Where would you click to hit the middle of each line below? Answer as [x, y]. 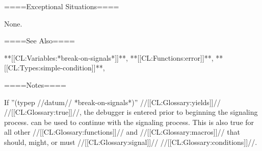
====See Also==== [40, 41]
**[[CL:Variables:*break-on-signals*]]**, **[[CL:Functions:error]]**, [109, 57]
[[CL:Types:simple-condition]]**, [55, 68]
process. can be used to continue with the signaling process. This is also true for [129, 122]
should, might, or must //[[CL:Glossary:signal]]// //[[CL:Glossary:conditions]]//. [131, 142]
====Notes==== [35, 84]
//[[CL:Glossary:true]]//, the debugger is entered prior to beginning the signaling [131, 112]
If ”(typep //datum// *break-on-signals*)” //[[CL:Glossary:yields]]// [112, 102]
